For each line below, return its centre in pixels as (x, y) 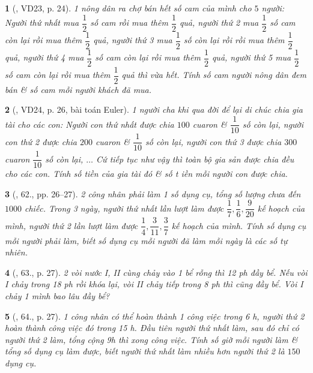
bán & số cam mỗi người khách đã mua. (78, 89)
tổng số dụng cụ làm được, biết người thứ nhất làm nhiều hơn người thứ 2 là (145, 351)
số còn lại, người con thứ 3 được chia (214, 141)
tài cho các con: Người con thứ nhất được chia (90, 124)
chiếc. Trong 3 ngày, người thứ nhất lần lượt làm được (124, 208)
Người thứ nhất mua (42, 22)
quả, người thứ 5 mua (251, 57)
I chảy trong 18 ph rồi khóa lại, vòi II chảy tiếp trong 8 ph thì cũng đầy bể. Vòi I (154, 284)
